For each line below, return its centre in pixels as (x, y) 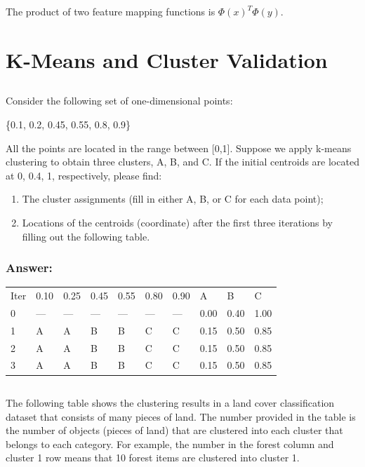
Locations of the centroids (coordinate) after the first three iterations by (177, 222)
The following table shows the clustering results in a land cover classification (170, 402)
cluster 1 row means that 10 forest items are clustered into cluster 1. (153, 458)
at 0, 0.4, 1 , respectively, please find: (84, 175)
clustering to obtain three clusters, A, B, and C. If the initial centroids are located (182, 162)
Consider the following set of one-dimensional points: (119, 101)
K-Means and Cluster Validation (167, 59)
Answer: (29, 268)
